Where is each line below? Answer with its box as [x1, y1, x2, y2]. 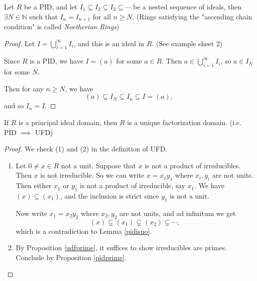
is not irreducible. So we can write [40, 170, 145, 180]
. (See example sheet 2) [152, 38, 223, 48]
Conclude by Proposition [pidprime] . [15, 252, 127, 262]
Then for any [4, 83, 44, 93]
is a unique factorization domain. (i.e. [127, 117, 242, 128]
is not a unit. [170, 190, 210, 201]
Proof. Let [4, 38, 35, 48]
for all [92, 11, 111, 21]
